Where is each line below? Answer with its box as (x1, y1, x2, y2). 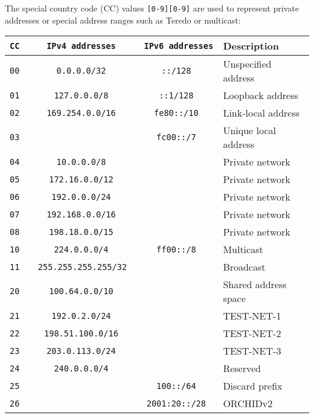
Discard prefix (223, 379, 283, 393)
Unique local (223, 123, 276, 138)
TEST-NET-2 (223, 326, 281, 341)
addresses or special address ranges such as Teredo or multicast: (5, 13, 241, 26)
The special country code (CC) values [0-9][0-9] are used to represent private (5, 2, 299, 14)
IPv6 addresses (144, 40, 214, 51)
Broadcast (223, 260, 266, 274)
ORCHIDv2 (223, 396, 273, 411)
